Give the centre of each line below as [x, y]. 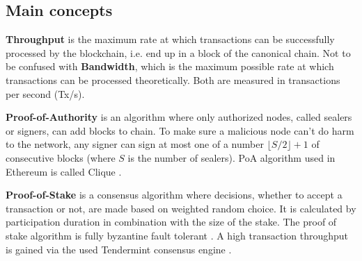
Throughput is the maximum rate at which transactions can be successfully [170, 39]
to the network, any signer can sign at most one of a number [135, 144]
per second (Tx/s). [45, 93]
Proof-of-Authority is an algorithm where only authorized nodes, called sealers [179, 117]
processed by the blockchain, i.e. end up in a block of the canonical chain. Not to [178, 52]
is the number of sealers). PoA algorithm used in [231, 157]
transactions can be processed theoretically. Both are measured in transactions [173, 79]
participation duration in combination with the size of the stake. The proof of [171, 222]
